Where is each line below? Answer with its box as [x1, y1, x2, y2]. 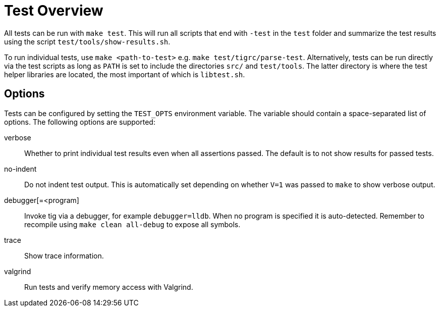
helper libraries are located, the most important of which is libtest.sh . [4, 70, 245, 79]
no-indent [4, 164, 37, 173]
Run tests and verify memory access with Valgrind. [24, 282, 193, 291]
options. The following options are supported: [4, 117, 155, 126]
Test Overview [4, 2, 103, 19]
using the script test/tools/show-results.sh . [4, 37, 171, 46]
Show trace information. [24, 251, 104, 260]
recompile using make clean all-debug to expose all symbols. [24, 220, 241, 229]
